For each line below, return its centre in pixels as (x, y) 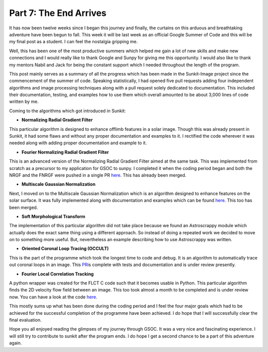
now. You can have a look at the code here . (53, 297)
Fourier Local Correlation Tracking (58, 274)
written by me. (24, 101)
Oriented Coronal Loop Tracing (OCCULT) (65, 249)
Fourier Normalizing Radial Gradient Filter (65, 152)
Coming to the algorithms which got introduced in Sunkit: (67, 111)
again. (16, 343)
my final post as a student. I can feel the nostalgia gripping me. (73, 42)
